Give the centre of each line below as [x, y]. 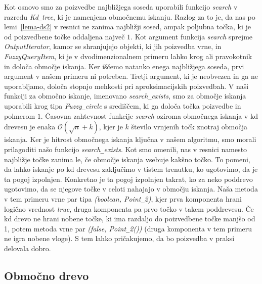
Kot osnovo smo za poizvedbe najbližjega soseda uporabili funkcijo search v [121, 7]
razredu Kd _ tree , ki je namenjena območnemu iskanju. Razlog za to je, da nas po [130, 16]
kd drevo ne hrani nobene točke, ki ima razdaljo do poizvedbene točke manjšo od [130, 219]
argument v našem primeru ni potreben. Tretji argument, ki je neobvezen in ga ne [131, 76]
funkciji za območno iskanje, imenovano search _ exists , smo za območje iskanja [125, 96]
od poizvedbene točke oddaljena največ [64, 36]
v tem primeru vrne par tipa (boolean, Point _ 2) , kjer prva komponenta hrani [123, 198]
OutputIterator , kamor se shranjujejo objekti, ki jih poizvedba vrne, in [113, 46]
